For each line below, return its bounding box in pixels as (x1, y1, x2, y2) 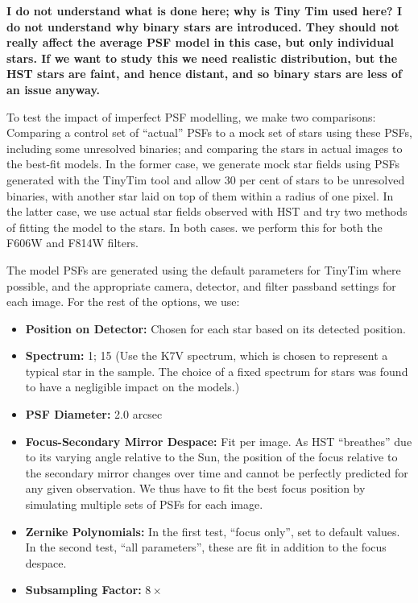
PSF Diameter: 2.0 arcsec (25, 406, 163, 423)
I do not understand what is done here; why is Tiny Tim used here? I (6, 2, 403, 19)
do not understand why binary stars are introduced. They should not (6, 18, 399, 35)
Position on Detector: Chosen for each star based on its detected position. (25, 320, 406, 337)
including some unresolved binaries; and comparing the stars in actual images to (6, 139, 403, 156)
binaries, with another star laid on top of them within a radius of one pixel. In (6, 187, 394, 204)
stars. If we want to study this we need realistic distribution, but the (6, 49, 398, 66)
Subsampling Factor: (25, 581, 142, 598)
